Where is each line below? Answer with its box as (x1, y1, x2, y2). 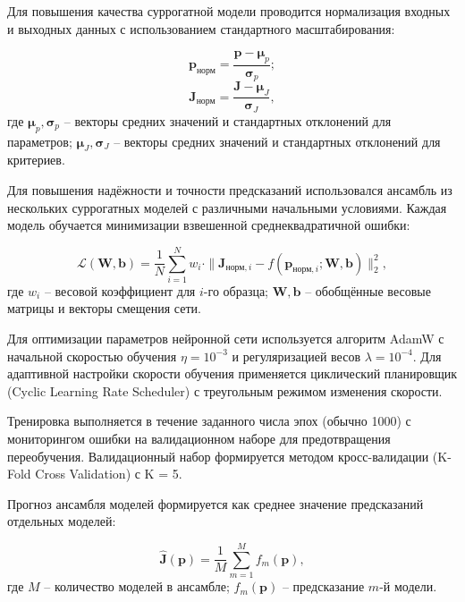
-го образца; (203, 281, 269, 300)
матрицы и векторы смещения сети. (7, 299, 201, 318)
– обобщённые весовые (305, 281, 431, 300)
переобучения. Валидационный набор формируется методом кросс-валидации (7, 446, 429, 465)
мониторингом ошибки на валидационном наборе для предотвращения (7, 429, 391, 447)
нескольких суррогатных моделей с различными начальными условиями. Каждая (7, 198, 447, 216)
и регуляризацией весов (232, 346, 360, 365)
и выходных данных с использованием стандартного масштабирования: (7, 19, 395, 38)
